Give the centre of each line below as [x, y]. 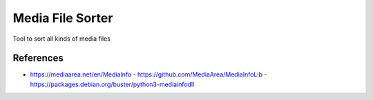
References [38, 58]
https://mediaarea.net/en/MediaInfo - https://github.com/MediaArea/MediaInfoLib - [149, 74]
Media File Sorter [63, 18]
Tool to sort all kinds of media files [61, 39]
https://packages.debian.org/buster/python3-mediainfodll [112, 84]
